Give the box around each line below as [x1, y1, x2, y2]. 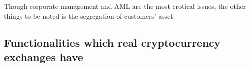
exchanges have [4, 49, 83, 64]
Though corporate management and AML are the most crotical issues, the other [4, 1, 246, 11]
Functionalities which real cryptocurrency [4, 34, 220, 50]
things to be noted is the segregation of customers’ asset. [4, 10, 175, 21]
